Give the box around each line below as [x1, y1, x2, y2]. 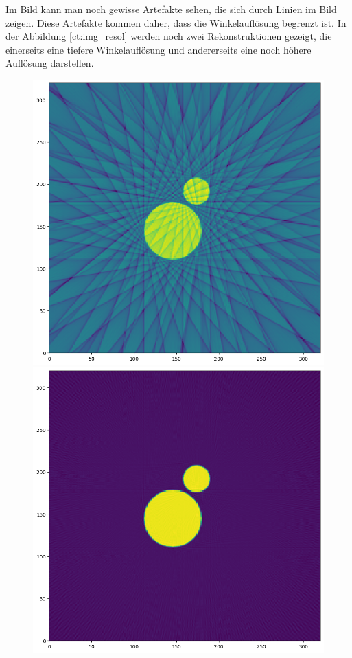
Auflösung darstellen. [5, 56, 94, 70]
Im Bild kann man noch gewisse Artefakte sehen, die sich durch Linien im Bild [5, 2, 337, 16]
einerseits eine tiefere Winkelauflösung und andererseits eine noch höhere [5, 42, 312, 56]
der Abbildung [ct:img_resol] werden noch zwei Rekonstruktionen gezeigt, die [5, 29, 332, 43]
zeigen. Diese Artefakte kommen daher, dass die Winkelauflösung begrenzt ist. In [5, 15, 347, 30]
